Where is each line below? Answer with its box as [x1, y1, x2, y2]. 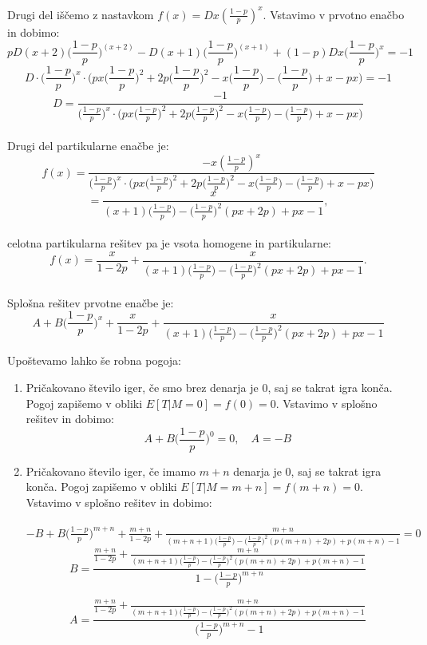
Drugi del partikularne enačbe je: [7, 137, 169, 154]
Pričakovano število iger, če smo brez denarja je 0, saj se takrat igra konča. [26, 379, 393, 396]
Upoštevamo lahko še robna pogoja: [7, 352, 181, 369]
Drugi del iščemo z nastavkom [7, 6, 154, 22]
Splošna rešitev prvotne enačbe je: [7, 294, 174, 311]
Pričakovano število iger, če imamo [26, 462, 196, 479]
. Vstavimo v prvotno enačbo [263, 6, 405, 22]
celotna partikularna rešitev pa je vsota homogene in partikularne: [7, 235, 331, 251]
